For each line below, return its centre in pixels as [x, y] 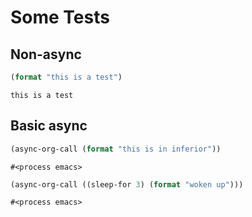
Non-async [46, 54]
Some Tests [60, 17]
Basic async [49, 126]
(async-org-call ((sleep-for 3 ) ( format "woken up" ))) [127, 184]
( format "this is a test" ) [66, 77]
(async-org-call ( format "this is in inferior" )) [116, 149]
